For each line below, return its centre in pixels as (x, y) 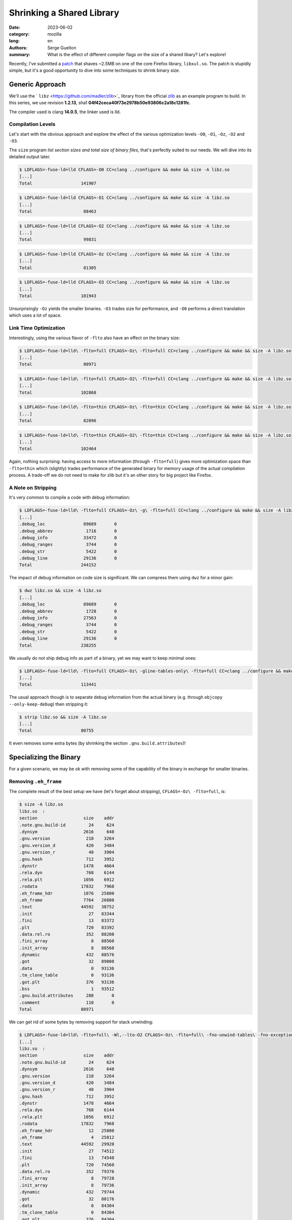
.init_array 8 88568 (67, 948)
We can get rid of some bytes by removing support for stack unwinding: (81, 1022)
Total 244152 (58, 565)
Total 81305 (58, 268)
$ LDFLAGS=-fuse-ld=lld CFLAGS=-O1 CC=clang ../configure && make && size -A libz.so (124, 198)
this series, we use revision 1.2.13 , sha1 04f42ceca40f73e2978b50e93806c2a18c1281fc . (100, 103)
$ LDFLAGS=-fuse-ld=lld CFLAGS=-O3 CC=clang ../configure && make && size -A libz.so (124, 282)
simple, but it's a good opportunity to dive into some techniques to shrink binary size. (94, 70)
